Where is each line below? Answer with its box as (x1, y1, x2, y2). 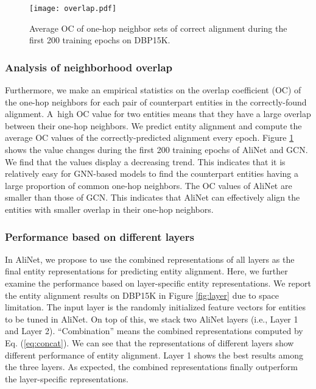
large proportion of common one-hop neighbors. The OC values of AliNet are (5, 179, 292, 191)
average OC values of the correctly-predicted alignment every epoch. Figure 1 (5, 131, 294, 144)
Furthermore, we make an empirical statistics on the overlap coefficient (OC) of (5, 84, 301, 96)
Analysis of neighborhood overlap (5, 59, 173, 74)
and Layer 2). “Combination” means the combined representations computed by (5, 324, 303, 337)
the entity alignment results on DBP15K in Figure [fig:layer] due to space (5, 288, 279, 301)
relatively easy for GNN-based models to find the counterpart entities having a (5, 167, 299, 180)
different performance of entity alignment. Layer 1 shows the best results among (5, 348, 303, 361)
